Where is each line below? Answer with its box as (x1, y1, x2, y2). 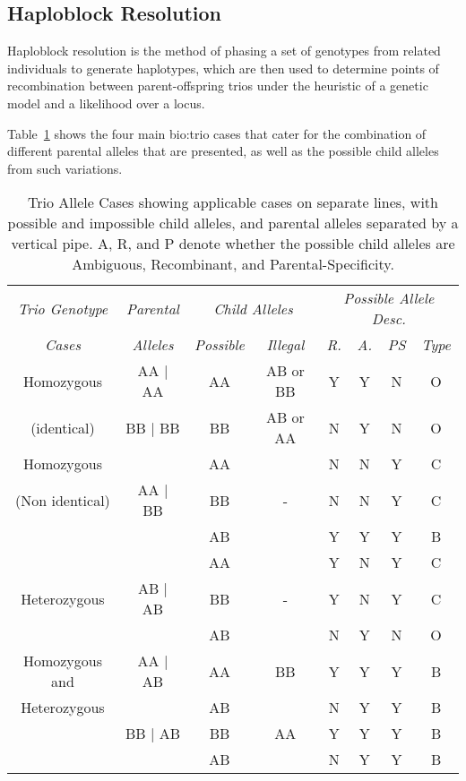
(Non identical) (15, 489, 110, 511)
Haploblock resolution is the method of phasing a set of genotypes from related (7, 41, 441, 60)
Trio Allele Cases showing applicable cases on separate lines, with (28, 192, 438, 213)
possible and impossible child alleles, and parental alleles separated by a (7, 212, 459, 234)
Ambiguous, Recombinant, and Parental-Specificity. (72, 253, 394, 275)
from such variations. (7, 159, 123, 177)
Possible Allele (343, 288, 435, 309)
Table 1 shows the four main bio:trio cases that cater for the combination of (7, 124, 427, 142)
